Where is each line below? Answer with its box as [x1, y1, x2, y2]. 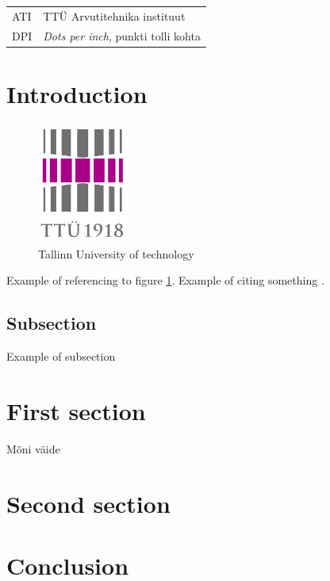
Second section [6, 487, 171, 519]
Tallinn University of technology [38, 245, 194, 262]
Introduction [6, 77, 148, 109]
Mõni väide [6, 440, 60, 457]
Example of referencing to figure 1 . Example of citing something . [6, 272, 324, 289]
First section [6, 394, 146, 426]
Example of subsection [6, 348, 116, 365]
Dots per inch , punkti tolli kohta [43, 27, 201, 44]
